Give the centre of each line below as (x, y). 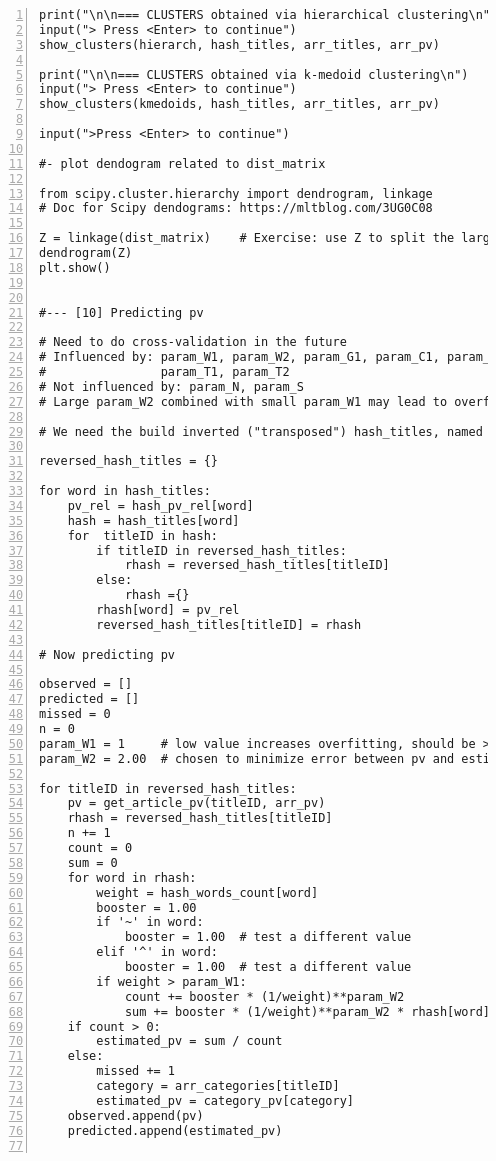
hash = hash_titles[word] (153, 520)
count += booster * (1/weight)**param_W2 (264, 996)
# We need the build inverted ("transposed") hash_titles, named (261, 431)
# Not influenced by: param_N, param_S (171, 386)
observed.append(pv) (135, 1115)
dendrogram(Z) (86, 253)
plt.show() (75, 267)
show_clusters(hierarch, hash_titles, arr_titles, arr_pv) (239, 44)
